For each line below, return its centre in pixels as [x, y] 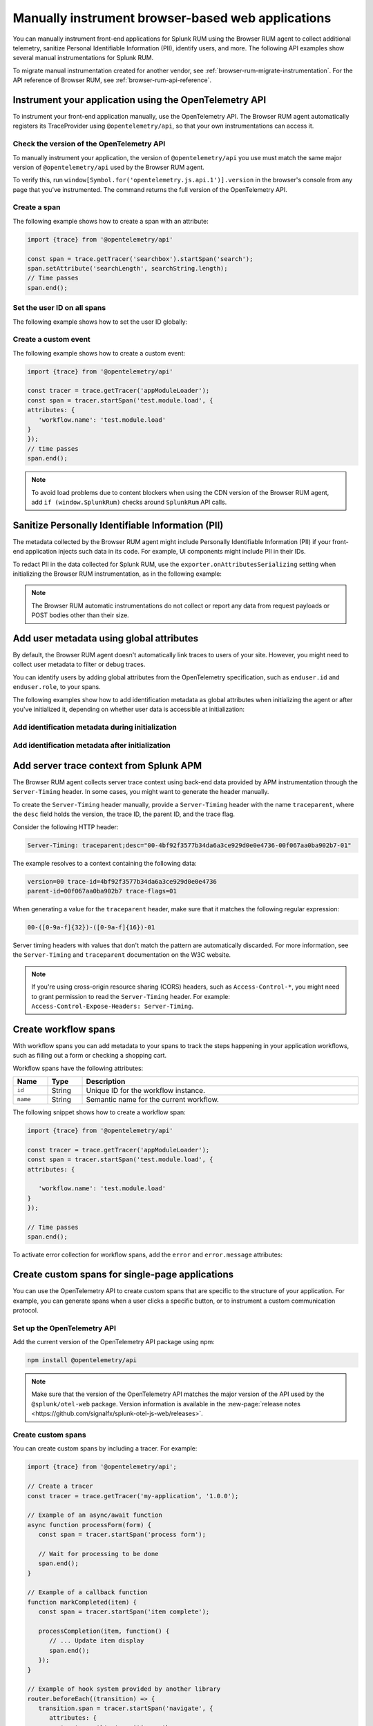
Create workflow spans [64, 1029]
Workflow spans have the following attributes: [78, 1068]
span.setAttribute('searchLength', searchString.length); [127, 269]
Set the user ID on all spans [59, 308]
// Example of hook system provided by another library [124, 1689]
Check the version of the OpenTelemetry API [89, 144]
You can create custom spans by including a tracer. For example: [105, 1448]
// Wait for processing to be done [98, 1554]
